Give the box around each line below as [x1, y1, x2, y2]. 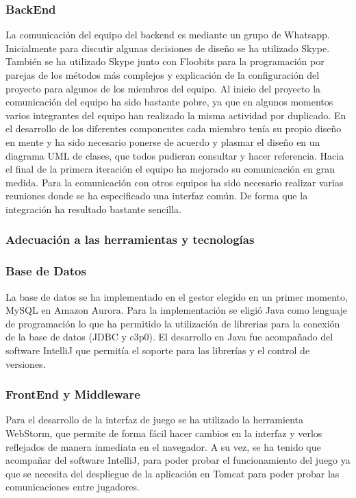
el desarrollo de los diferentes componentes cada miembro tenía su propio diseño [5, 121, 342, 136]
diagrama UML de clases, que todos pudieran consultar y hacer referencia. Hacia [5, 148, 344, 162]
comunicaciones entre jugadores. [5, 480, 140, 494]
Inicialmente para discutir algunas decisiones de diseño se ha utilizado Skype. [5, 40, 330, 55]
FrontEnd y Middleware [5, 386, 140, 403]
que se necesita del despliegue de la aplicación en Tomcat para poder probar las [5, 466, 340, 480]
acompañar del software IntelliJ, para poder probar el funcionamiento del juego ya [5, 453, 351, 467]
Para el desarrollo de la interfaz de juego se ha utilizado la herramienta [5, 412, 303, 427]
